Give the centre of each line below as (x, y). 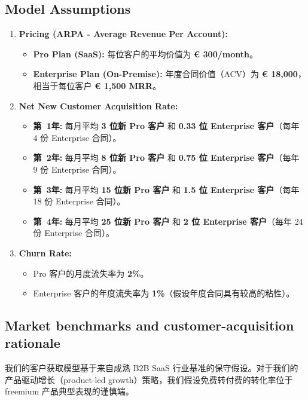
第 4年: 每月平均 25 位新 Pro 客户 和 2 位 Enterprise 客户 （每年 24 (168, 221)
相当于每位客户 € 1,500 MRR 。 (97, 85)
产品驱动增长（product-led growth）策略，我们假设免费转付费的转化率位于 (149, 379)
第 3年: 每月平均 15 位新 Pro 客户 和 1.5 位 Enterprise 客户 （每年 (166, 189)
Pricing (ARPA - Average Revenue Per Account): (123, 34)
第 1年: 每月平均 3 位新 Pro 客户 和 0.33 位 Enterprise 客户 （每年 (166, 126)
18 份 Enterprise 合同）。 (79, 201)
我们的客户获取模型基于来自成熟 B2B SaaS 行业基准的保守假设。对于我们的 (152, 368)
